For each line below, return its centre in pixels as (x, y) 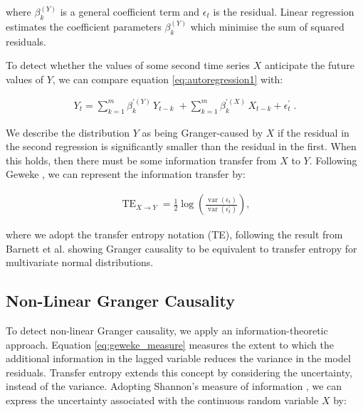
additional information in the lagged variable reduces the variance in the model (178, 358)
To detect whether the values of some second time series (128, 65)
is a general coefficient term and (130, 11)
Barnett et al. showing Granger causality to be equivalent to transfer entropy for (181, 248)
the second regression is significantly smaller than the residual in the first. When (181, 146)
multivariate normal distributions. (80, 262)
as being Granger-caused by (202, 132)
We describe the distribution (68, 132)
